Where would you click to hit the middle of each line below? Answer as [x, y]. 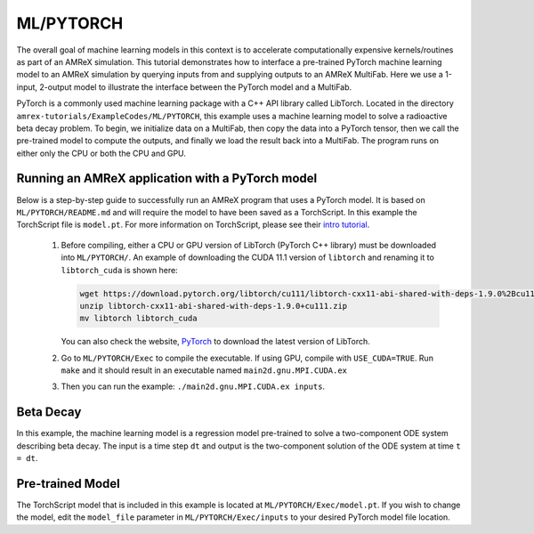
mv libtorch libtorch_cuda [138, 319]
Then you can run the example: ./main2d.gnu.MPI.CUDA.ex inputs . [193, 386]
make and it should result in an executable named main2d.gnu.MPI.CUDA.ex [204, 370]
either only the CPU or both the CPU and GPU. [101, 153]
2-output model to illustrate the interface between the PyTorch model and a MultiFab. [196, 87]
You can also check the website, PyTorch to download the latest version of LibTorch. [216, 342]
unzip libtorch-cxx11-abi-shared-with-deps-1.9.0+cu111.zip [214, 306]
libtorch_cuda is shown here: [119, 270]
